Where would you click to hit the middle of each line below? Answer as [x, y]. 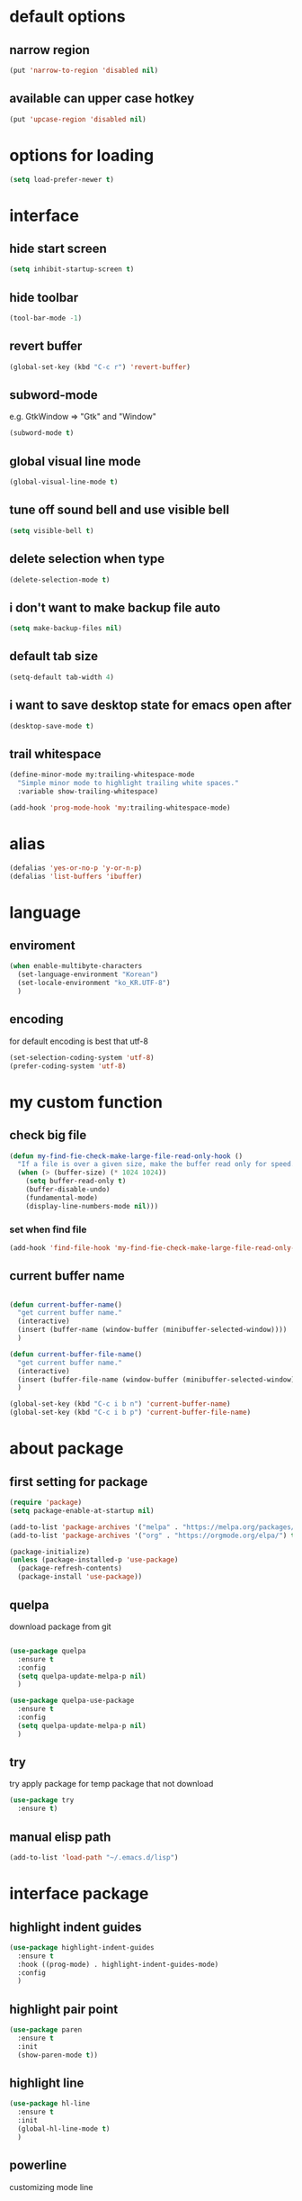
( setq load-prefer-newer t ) [62, 179]
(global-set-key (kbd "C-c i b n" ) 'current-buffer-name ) [120, 1404]
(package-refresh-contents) [70, 1569]
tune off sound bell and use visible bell [120, 510]
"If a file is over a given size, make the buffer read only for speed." [158, 1164]
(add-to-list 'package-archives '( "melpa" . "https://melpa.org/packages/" [154, 1527]
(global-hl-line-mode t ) [64, 2129]
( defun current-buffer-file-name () [76, 1354]
